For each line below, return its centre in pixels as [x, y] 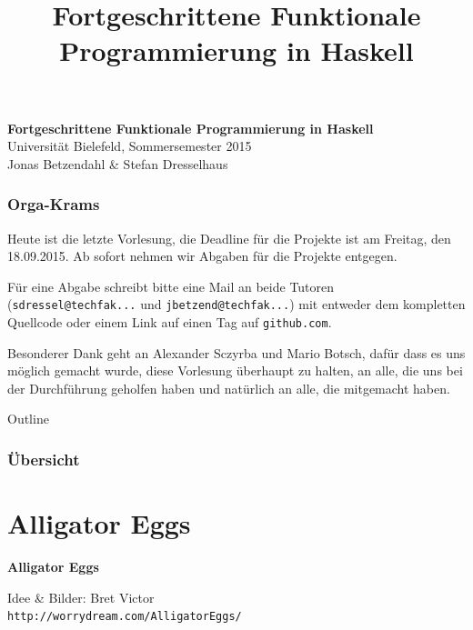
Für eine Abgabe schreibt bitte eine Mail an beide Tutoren [171, 286]
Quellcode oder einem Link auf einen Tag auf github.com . [170, 322]
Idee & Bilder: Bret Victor [81, 597]
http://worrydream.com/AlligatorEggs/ [125, 617]
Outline [28, 419]
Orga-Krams [54, 204]
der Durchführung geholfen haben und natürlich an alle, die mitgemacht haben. [229, 388]
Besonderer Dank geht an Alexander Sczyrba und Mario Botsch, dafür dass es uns [236, 352]
